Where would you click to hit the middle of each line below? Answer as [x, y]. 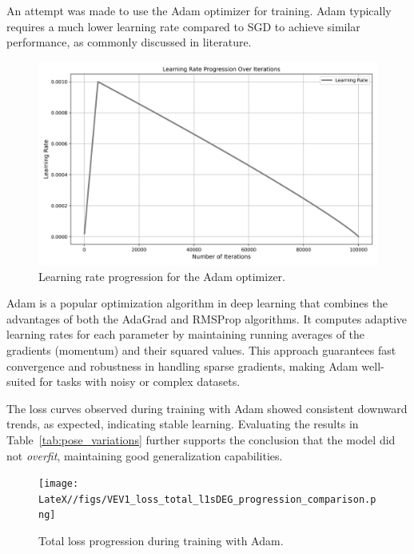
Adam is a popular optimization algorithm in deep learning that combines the [197, 303]
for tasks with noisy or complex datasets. [140, 381]
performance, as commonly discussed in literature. [129, 42]
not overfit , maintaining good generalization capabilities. [145, 455]
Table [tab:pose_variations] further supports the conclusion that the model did [201, 439]
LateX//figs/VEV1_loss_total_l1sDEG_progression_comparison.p [207, 499]
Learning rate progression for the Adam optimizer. [162, 276]
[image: [59, 484]
